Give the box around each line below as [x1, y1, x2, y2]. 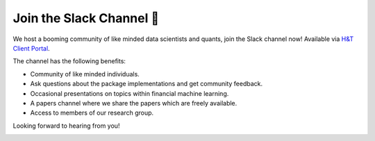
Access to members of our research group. [30, 108, 154, 117]
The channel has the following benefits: [12, 57, 126, 65]
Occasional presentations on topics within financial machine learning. [30, 89, 229, 97]
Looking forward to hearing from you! [12, 122, 120, 130]
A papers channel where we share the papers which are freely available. [30, 99, 237, 107]
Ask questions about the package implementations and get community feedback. [30, 80, 263, 88]
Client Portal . [12, 44, 50, 52]
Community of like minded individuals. [30, 69, 140, 78]
